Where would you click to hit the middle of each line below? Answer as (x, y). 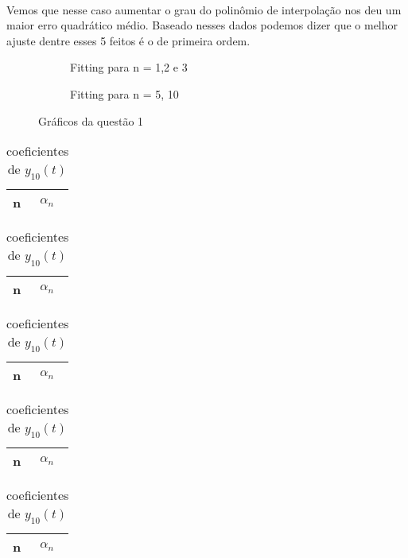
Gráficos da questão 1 (91, 120)
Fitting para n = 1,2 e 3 (129, 67)
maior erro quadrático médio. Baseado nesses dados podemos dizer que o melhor (202, 25)
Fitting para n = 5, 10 (124, 93)
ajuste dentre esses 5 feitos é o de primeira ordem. (128, 40)
